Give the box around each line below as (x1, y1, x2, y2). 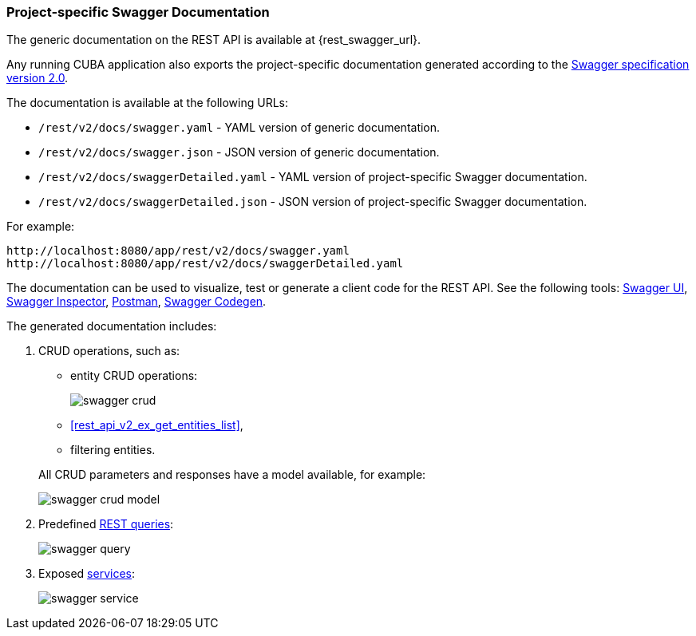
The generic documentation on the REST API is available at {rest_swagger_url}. (6, 33, 421, 47)
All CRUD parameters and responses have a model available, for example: (38, 468, 426, 482)
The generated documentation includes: (6, 319, 217, 334)
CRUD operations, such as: (38, 344, 180, 358)
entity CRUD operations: (70, 369, 198, 383)
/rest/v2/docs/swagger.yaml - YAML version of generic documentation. (38, 120, 441, 135)
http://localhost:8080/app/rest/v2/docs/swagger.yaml (6, 244, 350, 258)
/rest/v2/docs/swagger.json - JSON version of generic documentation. (38, 145, 440, 160)
